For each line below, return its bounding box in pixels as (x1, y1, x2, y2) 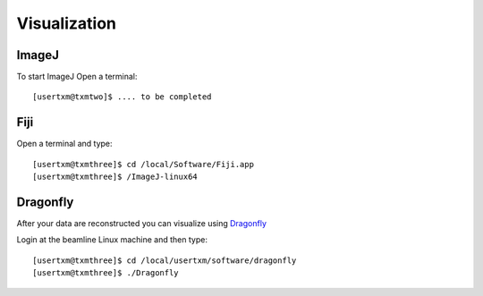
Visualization (16, 13, 116, 33)
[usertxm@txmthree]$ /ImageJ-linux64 (32, 172, 199, 182)
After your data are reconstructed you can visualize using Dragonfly (16, 218, 267, 229)
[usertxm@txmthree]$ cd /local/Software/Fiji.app (32, 159, 255, 169)
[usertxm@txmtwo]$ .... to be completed (32, 92, 212, 102)
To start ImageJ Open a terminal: (16, 72, 138, 82)
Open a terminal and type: (16, 139, 113, 149)
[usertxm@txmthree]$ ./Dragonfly (32, 268, 179, 278)
